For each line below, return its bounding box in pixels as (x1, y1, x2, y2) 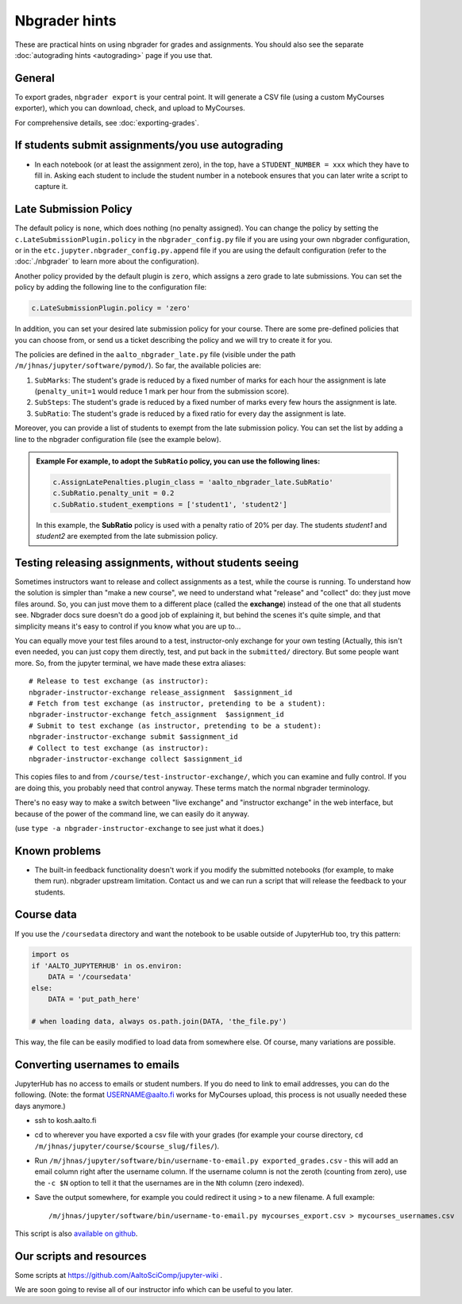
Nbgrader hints (14, 12, 117, 29)
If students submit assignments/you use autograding (14, 139, 283, 152)
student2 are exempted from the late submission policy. (36, 532, 218, 541)
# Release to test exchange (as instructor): (29, 677, 210, 686)
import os (31, 950, 70, 960)
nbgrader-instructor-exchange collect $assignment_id (29, 754, 242, 764)
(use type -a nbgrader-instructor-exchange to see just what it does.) (14, 823, 264, 833)
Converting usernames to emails (14, 1058, 180, 1071)
